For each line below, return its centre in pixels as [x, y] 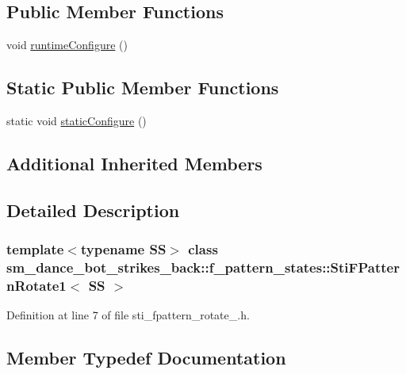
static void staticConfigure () [77, 120]
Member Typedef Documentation [146, 358]
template [35, 249]
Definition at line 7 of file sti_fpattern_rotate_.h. [128, 315]
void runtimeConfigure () [67, 45]
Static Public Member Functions [143, 88]
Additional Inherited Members [134, 163]
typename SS [123, 249]
